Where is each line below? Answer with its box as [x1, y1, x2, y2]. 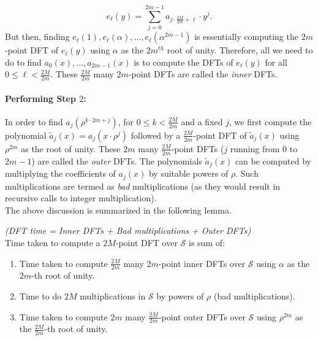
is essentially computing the [194, 30, 298, 43]
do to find [5, 55, 42, 68]
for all [265, 55, 287, 68]
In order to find [5, 115, 63, 128]
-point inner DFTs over [158, 257, 246, 269]
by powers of [156, 290, 204, 303]
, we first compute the [229, 115, 312, 128]
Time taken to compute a [5, 236, 100, 249]
